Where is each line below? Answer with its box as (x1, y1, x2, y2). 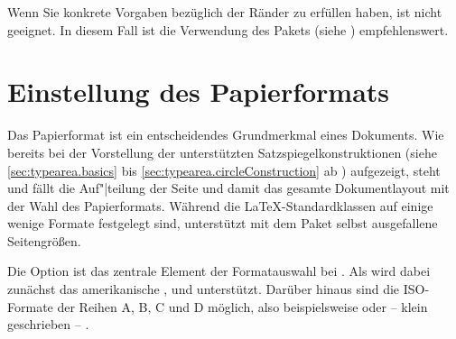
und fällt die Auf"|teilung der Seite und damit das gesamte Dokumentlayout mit (7, 179, 450, 197)
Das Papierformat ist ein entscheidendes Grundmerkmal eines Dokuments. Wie (7, 125, 444, 144)
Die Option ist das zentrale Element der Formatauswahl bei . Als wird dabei (7, 261, 431, 280)
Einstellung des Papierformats (7, 73, 390, 110)
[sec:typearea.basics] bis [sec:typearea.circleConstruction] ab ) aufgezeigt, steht (7, 160, 441, 179)
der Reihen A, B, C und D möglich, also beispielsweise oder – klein (57, 297, 428, 316)
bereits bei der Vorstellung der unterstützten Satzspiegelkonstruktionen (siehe (7, 142, 437, 161)
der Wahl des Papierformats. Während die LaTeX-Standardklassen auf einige (7, 196, 433, 215)
